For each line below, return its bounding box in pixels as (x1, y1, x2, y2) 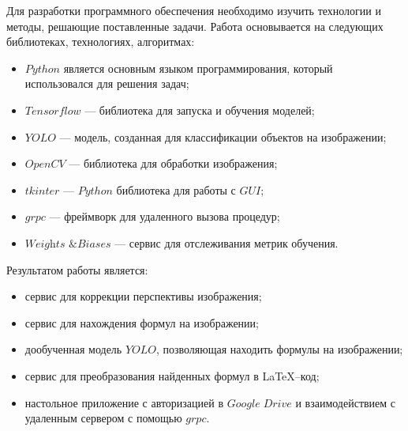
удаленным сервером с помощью (24, 410, 182, 426)
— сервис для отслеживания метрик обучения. (114, 234, 339, 251)
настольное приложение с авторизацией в (24, 394, 224, 410)
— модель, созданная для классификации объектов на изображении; (59, 128, 387, 145)
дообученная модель (24, 341, 122, 357)
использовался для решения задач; (24, 75, 189, 92)
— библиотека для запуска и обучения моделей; (84, 101, 315, 118)
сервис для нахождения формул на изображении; (24, 314, 259, 331)
